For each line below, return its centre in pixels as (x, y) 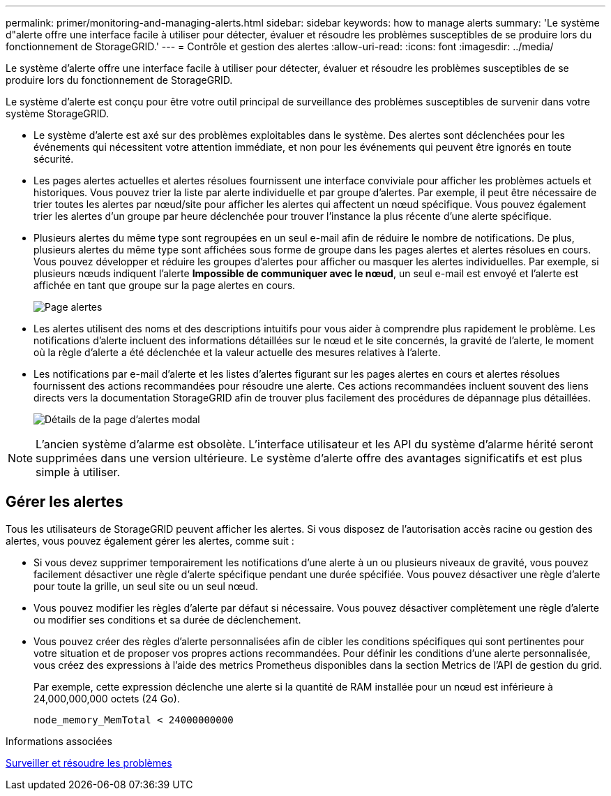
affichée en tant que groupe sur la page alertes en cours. (165, 285)
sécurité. (54, 159)
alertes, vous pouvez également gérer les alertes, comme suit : (150, 540)
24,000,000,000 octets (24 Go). (107, 698)
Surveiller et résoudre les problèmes (89, 762)
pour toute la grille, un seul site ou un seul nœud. (146, 586)
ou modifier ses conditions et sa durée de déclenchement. (167, 619)
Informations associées (59, 741)
